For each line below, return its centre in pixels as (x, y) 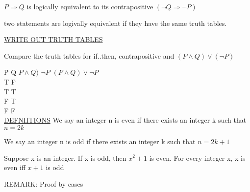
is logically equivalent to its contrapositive (90, 6)
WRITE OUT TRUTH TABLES (53, 39)
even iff (15, 167)
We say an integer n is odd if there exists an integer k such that (100, 141)
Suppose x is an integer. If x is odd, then (65, 158)
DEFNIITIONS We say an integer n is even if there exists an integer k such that (125, 120)
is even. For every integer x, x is (197, 158)
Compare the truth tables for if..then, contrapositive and (89, 55)
